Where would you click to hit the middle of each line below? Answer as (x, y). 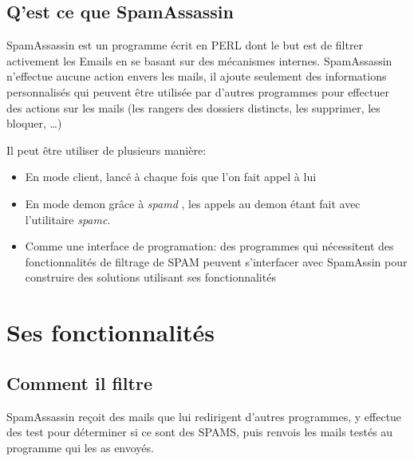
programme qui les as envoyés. (80, 447)
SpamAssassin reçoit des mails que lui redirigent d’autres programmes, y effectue (204, 416)
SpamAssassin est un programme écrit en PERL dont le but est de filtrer (185, 45)
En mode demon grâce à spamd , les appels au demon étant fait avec (193, 203)
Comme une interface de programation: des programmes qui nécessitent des (209, 246)
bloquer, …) (34, 123)
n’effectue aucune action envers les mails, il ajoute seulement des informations (197, 76)
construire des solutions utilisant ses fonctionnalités (150, 277)
